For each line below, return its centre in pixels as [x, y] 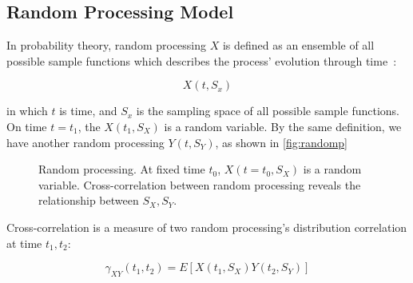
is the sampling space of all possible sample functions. [268, 111]
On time [27, 126]
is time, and [88, 111]
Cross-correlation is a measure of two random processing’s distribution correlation [207, 227]
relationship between [89, 200]
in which [27, 111]
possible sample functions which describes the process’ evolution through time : [202, 60]
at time [24, 243]
